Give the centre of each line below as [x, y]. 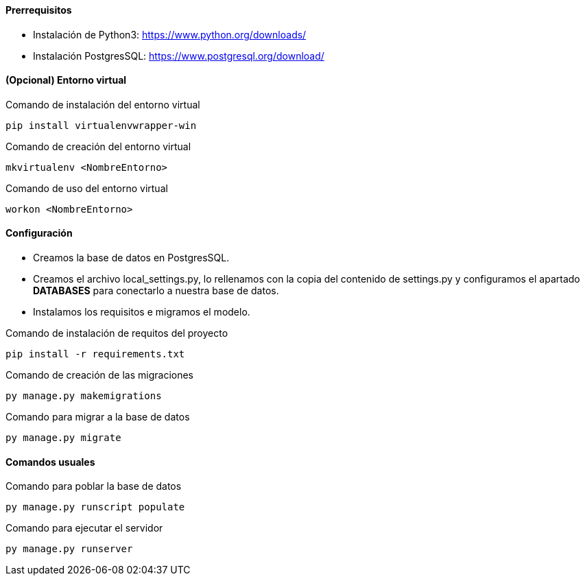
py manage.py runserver [69, 549]
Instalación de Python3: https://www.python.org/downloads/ [170, 34]
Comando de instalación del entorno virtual [103, 104]
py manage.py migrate [63, 438]
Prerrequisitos [39, 10]
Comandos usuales [50, 462]
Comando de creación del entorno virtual [98, 146]
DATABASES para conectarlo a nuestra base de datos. [156, 291]
